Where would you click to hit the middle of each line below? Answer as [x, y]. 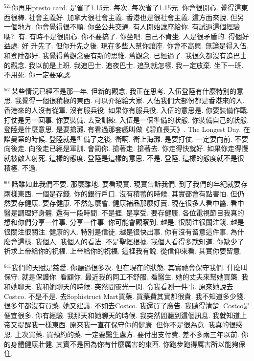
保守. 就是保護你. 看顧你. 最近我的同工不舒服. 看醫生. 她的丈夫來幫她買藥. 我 [126, 277]
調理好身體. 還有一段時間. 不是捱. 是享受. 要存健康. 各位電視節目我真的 [131, 212]
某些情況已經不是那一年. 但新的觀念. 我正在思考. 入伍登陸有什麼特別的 [124, 91]
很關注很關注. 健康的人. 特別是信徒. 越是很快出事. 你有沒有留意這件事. [116, 232]
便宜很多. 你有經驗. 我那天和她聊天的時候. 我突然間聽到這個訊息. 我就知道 [122, 315]
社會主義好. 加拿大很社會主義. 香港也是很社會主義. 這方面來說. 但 [133, 17]
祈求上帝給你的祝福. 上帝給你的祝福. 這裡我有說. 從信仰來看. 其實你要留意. [123, 251]
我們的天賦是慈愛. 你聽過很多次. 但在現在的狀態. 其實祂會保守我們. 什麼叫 [129, 267]
